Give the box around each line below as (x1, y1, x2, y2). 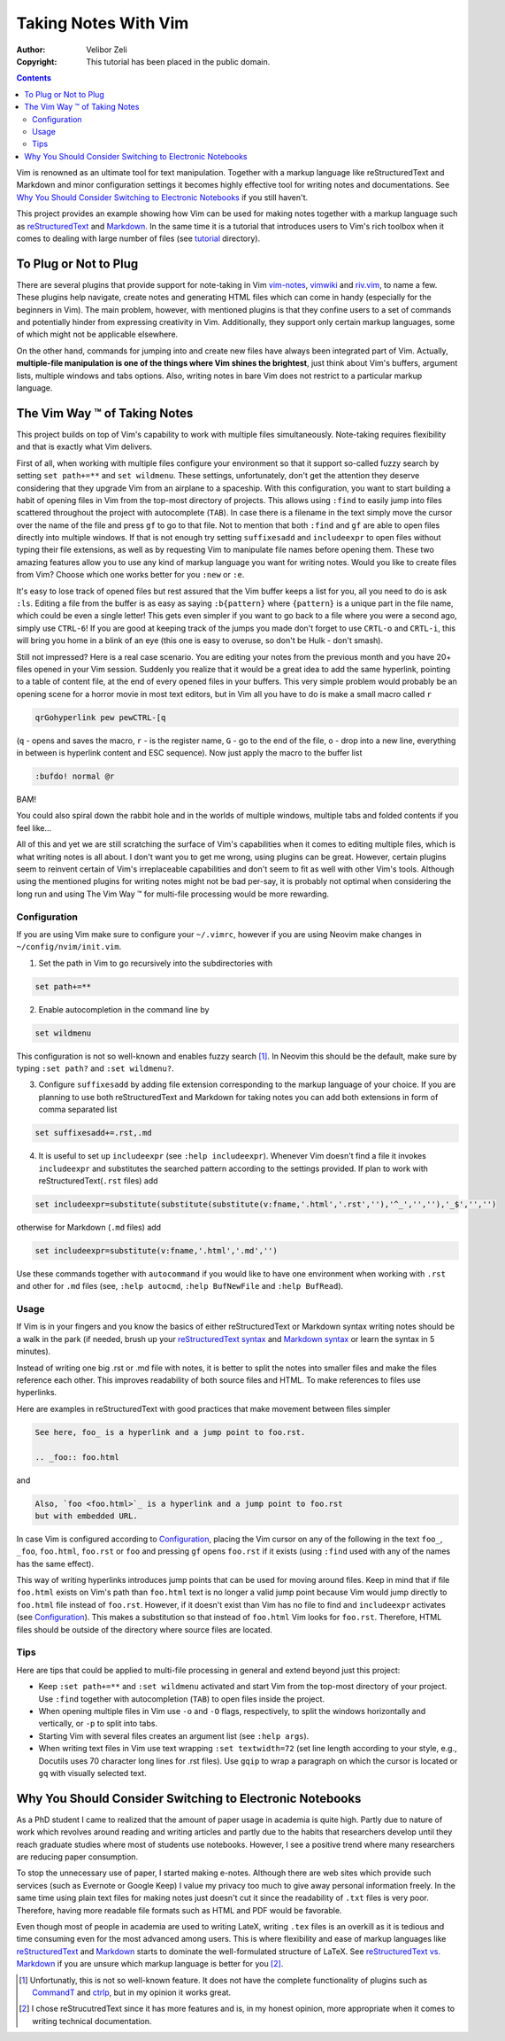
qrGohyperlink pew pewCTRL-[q (34, 712, 166, 722)
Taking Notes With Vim (16, 13, 189, 33)
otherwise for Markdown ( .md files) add (16, 1222, 162, 1232)
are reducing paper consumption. (16, 1851, 139, 1862)
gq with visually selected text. (38, 1767, 147, 1778)
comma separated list (38, 1104, 118, 1115)
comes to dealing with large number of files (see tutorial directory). (16, 233, 261, 244)
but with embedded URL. (34, 1510, 139, 1521)
